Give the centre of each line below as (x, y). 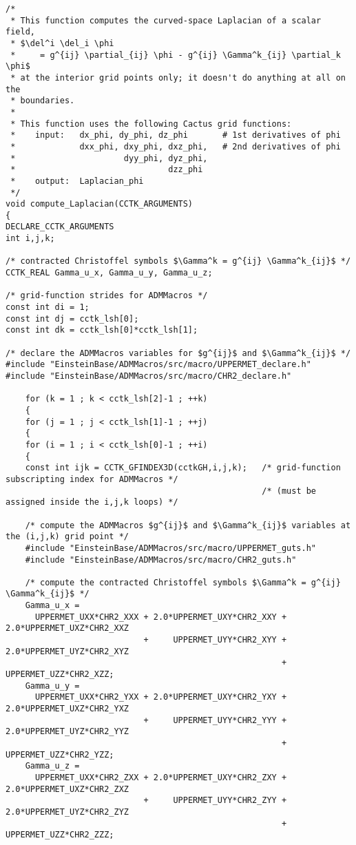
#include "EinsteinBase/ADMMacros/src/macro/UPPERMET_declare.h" (158, 365)
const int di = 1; (48, 307)
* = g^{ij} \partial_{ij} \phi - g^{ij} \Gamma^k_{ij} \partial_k (176, 55)
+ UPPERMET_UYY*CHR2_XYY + (215, 640)
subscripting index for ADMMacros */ (92, 479)
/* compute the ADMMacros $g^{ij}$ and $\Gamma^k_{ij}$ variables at (188, 525)
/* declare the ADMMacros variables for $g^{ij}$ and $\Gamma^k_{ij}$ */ (178, 353)
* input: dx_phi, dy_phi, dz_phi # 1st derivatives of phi (176, 135)
